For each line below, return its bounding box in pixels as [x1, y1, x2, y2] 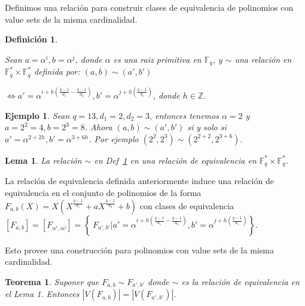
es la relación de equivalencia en [181, 275, 300, 287]
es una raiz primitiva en [113, 53, 202, 65]
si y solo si [187, 121, 227, 133]
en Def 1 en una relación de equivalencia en [94, 154, 257, 166]
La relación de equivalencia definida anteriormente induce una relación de [5, 175, 274, 187]
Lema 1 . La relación [5, 154, 82, 166]
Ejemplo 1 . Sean [5, 109, 70, 121]
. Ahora [84, 121, 112, 133]
